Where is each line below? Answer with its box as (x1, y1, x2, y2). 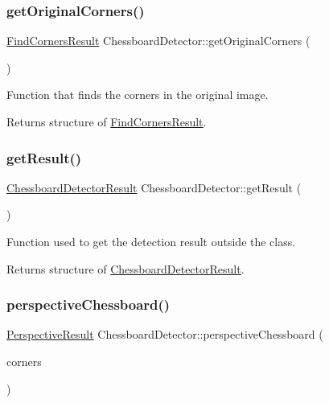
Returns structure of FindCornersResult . (6, 113, 207, 130)
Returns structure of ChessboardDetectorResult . (6, 260, 245, 277)
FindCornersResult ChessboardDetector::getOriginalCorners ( (6, 32, 310, 49)
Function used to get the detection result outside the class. (6, 233, 296, 249)
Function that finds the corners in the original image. (6, 86, 269, 103)
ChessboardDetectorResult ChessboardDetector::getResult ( (6, 179, 302, 195)
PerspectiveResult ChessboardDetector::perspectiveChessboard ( (6, 326, 323, 343)
